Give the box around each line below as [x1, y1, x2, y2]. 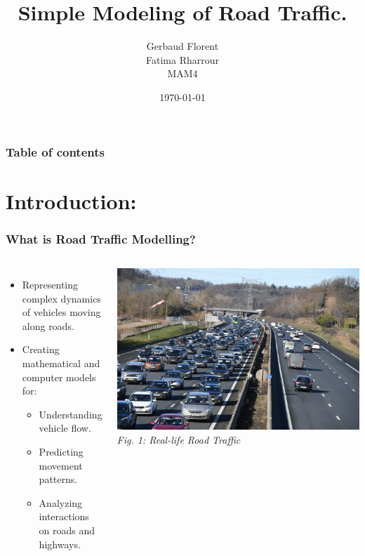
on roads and [39, 522, 95, 537]
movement [39, 458, 83, 472]
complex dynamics [22, 291, 101, 305]
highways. [39, 536, 81, 551]
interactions [39, 509, 89, 524]
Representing [22, 277, 79, 292]
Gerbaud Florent [146, 39, 219, 53]
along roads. [22, 318, 74, 333]
